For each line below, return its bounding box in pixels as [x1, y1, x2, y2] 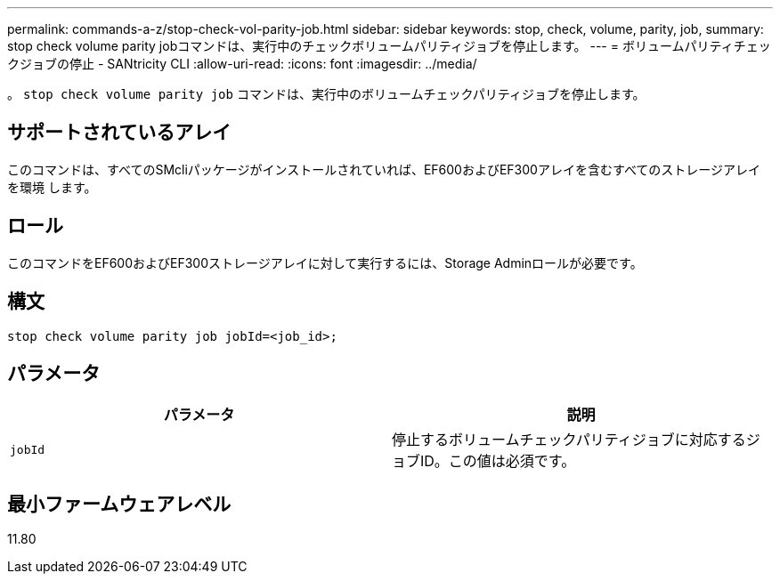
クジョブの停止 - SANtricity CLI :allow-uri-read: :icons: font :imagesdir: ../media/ [7, 56, 477, 71]
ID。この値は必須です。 [420, 452, 576, 471]
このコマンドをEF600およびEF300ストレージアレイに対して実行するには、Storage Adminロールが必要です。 [7, 254, 643, 270]
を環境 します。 [7, 179, 97, 195]
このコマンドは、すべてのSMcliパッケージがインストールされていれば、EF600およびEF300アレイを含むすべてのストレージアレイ [7, 161, 761, 177]
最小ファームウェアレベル [7, 492, 232, 515]
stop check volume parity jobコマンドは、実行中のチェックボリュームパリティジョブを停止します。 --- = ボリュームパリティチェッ [7, 38, 771, 53]
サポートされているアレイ [7, 121, 232, 144]
